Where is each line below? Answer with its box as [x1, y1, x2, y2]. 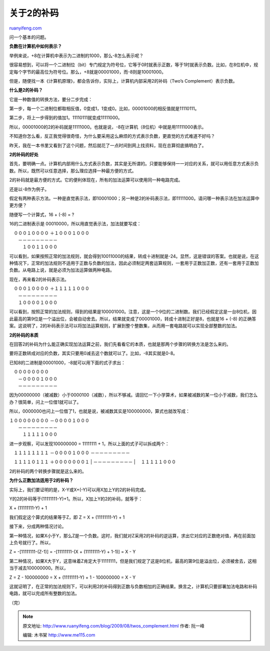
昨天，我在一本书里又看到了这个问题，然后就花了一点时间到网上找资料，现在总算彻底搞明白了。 [9, 142, 206, 148]
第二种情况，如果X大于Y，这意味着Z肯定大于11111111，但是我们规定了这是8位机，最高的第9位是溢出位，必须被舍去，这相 [9, 558, 257, 564]
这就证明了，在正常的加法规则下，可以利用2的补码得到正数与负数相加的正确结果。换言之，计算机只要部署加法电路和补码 [9, 583, 257, 589]
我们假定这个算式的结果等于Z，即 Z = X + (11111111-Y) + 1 [9, 514, 125, 520]
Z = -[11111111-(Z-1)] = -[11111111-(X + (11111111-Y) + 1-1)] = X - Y [9, 549, 136, 555]
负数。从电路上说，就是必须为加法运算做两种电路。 [9, 267, 114, 273]
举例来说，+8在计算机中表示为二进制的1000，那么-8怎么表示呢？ [9, 53, 144, 59]
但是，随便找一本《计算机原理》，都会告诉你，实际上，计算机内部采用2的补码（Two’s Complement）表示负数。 [9, 78, 237, 84]
